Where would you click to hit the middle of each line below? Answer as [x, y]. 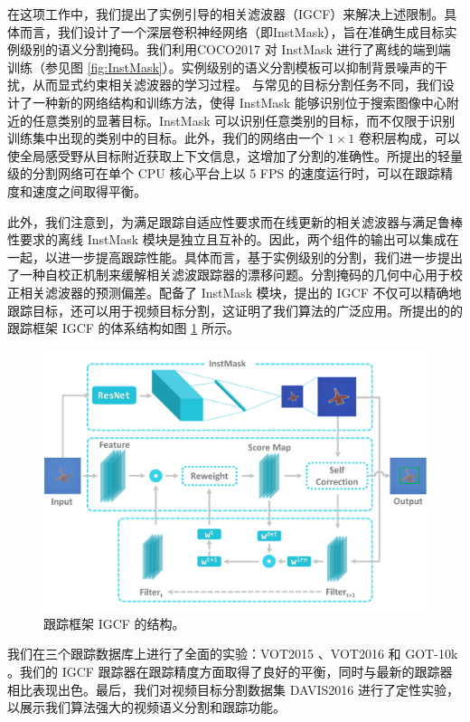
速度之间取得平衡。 [89, 190]
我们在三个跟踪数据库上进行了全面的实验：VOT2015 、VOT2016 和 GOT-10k [233, 654]
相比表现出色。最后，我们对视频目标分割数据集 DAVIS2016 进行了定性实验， [233, 689]
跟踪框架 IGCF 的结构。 [114, 623]
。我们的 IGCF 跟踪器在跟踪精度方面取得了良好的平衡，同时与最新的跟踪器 [230, 672]
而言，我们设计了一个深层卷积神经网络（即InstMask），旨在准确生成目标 [232, 31]
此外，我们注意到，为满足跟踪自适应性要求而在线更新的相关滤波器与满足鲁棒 [235, 221]
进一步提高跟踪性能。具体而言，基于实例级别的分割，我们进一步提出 [260, 256]
